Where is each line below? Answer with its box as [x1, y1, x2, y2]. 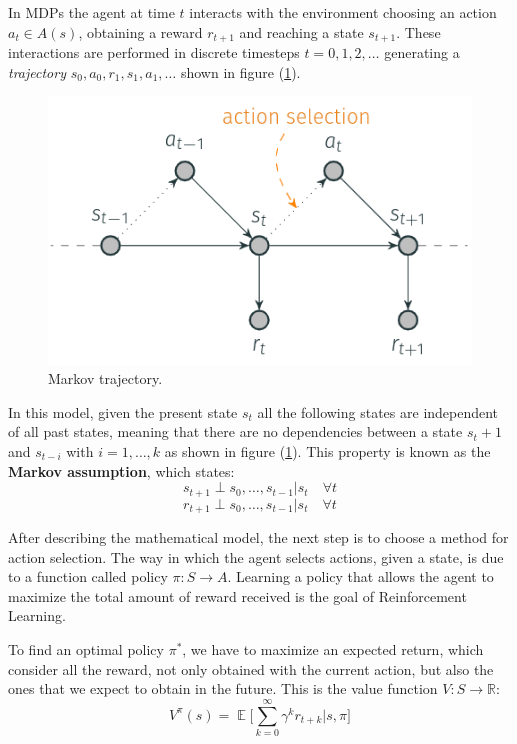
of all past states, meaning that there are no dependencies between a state [8, 421, 463, 442]
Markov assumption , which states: [8, 460, 235, 481]
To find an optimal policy [8, 639, 164, 660]
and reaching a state [239, 21, 364, 42]
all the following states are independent [257, 401, 499, 422]
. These [396, 21, 441, 42]
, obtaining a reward [78, 21, 203, 42]
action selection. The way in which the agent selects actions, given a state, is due [8, 546, 504, 567]
